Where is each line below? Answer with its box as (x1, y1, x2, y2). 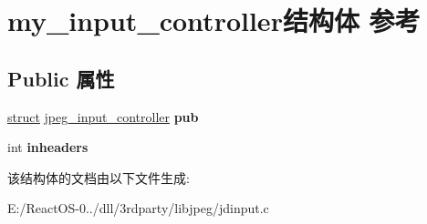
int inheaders (7, 137, 89, 157)
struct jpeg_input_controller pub (7, 107, 199, 126)
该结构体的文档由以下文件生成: (7, 168, 190, 187)
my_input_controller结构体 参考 (7, 2, 421, 39)
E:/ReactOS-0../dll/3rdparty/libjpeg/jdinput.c (7, 199, 269, 218)
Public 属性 (7, 64, 115, 92)
